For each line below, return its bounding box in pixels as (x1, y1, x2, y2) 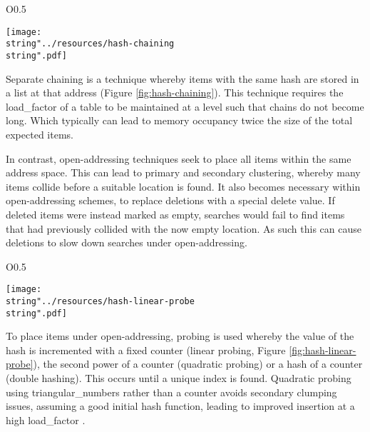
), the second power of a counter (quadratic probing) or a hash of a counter (33, 356, 363, 371)
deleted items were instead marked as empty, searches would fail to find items (6, 206, 345, 221)
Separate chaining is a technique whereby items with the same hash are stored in (6, 71, 359, 86)
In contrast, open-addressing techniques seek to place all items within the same (6, 151, 351, 166)
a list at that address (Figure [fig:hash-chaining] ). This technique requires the (6, 85, 344, 100)
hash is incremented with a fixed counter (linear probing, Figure (6, 342, 286, 357)
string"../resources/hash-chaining (6, 39, 175, 49)
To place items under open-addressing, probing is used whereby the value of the (6, 328, 354, 343)
